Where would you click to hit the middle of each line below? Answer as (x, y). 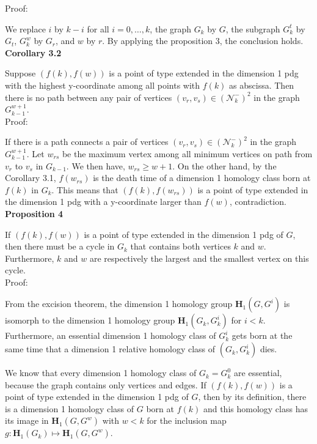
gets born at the (262, 335)
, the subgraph (253, 28)
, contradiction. (258, 202)
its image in (27, 420)
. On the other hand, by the (224, 165)
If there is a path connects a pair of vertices (87, 142)
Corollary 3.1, (31, 178)
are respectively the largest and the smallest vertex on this (199, 258)
